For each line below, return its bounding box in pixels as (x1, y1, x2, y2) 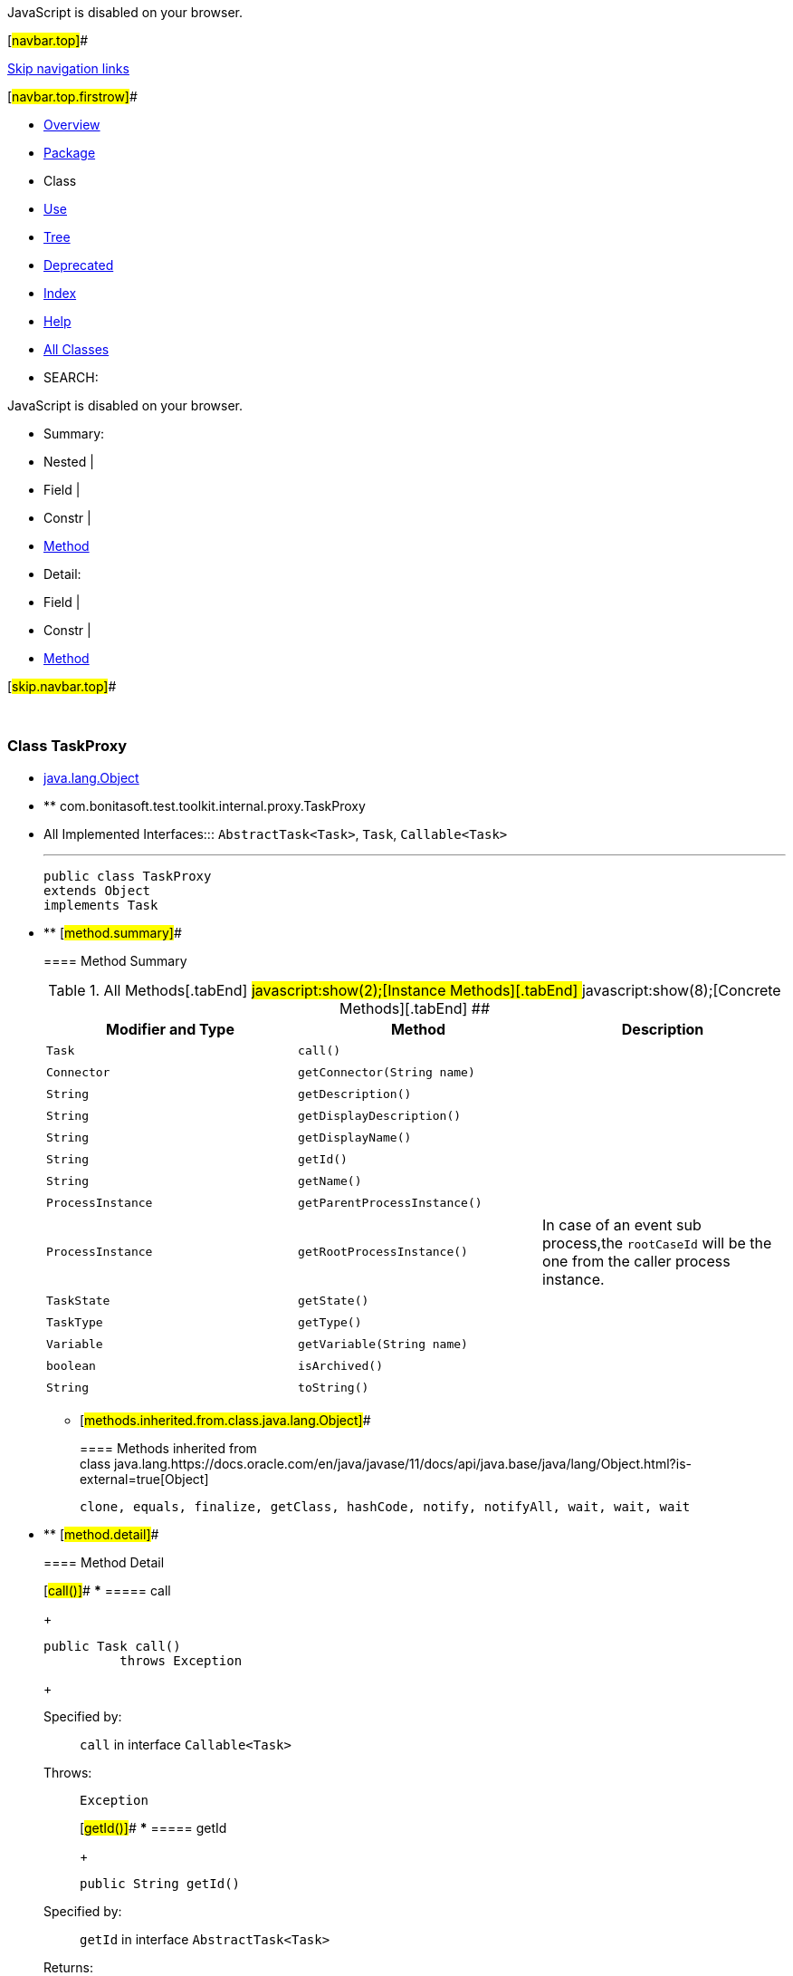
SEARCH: (43, 370, 99, 385)
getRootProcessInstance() (298, 1245, 468, 1259)
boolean (46, 1359, 96, 1374)
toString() (298, 1381, 369, 1395)
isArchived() (298, 1359, 383, 1374)
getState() (298, 1294, 369, 1308)
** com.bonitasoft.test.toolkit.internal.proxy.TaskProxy (43, 797, 366, 814)
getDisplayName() (298, 1131, 412, 1145)
